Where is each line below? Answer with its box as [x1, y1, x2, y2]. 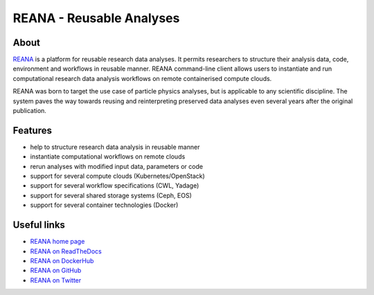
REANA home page [30, 238, 85, 246]
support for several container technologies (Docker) [30, 201, 179, 209]
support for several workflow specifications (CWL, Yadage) [30, 181, 199, 190]
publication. [12, 107, 46, 115]
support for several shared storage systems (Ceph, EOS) [30, 191, 192, 199]
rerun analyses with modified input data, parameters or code [30, 162, 204, 170]
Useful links [12, 219, 66, 231]
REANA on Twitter [30, 276, 82, 284]
